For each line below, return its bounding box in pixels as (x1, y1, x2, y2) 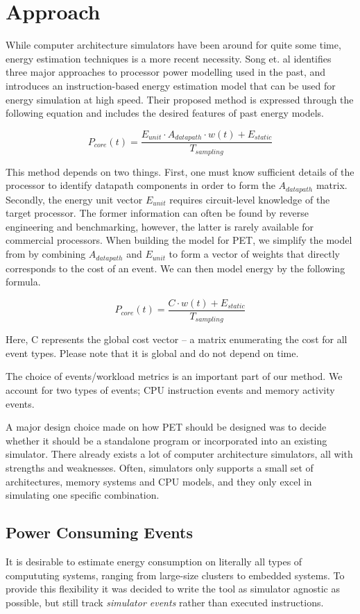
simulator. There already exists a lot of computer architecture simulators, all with (6, 447, 353, 461)
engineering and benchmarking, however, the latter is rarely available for (6, 219, 314, 233)
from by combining (6, 247, 86, 261)
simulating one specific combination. (6, 488, 160, 502)
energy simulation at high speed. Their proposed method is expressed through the (6, 92, 354, 106)
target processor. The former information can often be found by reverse (6, 206, 309, 220)
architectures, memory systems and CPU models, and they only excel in (6, 474, 312, 488)
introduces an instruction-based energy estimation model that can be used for (6, 78, 336, 92)
